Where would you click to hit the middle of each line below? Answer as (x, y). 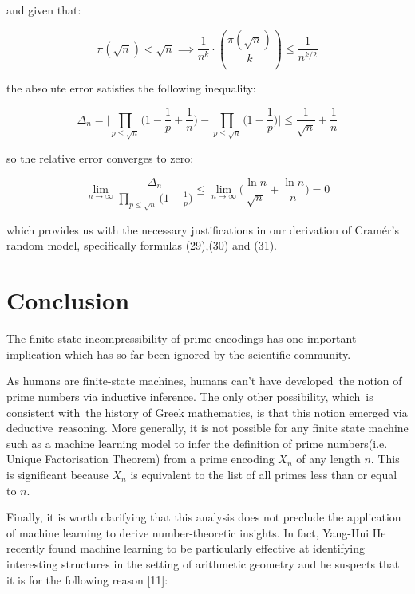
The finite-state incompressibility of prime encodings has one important (182, 338)
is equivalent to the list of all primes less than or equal (264, 474)
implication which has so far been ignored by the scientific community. (179, 354)
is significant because (57, 474)
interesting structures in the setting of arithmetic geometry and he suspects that (203, 563)
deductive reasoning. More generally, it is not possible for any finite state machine (207, 428)
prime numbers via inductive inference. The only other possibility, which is (190, 396)
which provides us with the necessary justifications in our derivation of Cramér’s (203, 229)
